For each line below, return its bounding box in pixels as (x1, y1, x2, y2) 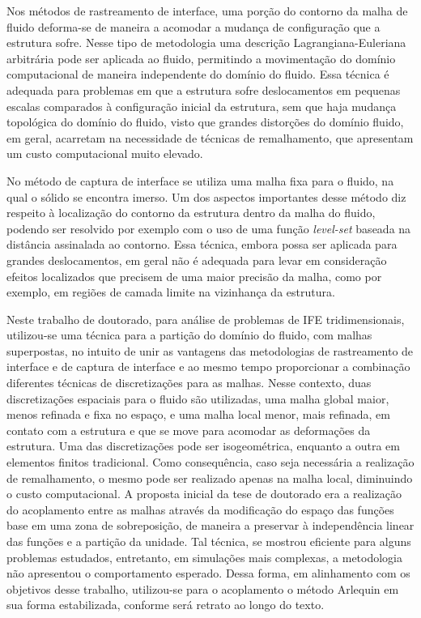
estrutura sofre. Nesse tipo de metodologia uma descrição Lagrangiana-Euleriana (6, 34, 406, 51)
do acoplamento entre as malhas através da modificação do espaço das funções (6, 501, 394, 518)
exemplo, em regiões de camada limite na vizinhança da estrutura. (6, 283, 335, 300)
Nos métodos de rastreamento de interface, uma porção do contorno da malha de (6, 2, 408, 19)
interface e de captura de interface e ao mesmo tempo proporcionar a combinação (6, 358, 410, 375)
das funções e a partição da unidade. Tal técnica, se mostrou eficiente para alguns (6, 533, 411, 549)
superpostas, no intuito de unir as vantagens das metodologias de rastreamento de (6, 342, 414, 359)
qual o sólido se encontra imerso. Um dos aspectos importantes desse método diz (6, 188, 406, 205)
